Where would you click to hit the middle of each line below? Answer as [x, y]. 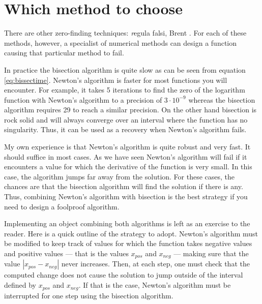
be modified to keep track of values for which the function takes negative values [128, 243]
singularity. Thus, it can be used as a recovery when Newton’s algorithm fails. [125, 129]
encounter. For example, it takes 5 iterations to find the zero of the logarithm [125, 90]
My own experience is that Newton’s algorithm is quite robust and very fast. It [127, 147]
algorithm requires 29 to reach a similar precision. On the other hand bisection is [130, 110]
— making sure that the [211, 253]
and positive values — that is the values [66, 253]
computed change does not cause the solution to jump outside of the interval [124, 275]
